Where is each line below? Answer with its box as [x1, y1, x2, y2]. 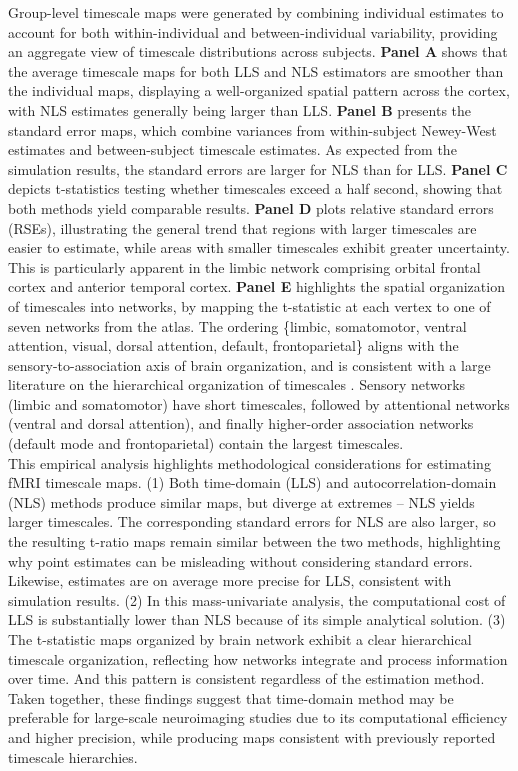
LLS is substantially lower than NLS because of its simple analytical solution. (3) [8, 609, 506, 630]
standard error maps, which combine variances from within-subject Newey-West [8, 119, 497, 140]
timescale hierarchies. [8, 746, 138, 767]
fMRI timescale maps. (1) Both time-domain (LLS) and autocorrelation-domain [8, 472, 497, 493]
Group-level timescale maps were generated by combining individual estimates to [8, 2, 504, 22]
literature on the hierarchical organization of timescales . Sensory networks [8, 374, 466, 395]
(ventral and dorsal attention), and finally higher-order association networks [8, 413, 474, 434]
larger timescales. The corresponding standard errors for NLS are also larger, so [8, 511, 496, 532]
